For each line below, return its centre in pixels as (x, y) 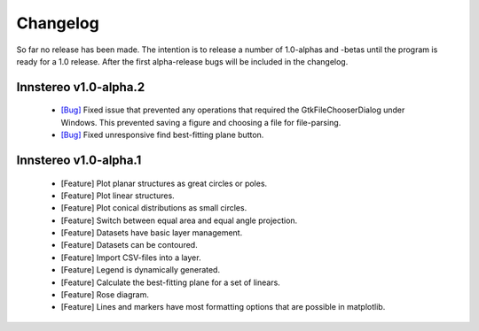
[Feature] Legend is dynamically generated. (141, 270)
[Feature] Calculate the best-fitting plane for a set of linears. (171, 282)
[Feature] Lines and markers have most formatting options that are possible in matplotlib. (223, 307)
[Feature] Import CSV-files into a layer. (131, 258)
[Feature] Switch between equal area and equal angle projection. (179, 220)
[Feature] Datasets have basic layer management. (152, 233)
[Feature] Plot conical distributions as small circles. (154, 208)
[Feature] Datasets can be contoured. (130, 245)
